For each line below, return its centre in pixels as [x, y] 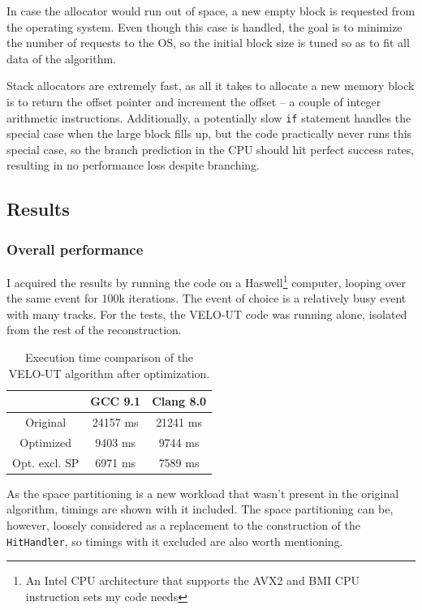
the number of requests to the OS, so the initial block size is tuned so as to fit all [208, 43]
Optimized [46, 442]
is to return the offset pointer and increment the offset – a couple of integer [194, 101]
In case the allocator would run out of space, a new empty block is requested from [211, 11]
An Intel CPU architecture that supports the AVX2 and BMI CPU [192, 580]
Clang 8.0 [179, 401]
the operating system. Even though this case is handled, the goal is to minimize [205, 26]
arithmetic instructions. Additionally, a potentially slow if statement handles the [209, 117]
